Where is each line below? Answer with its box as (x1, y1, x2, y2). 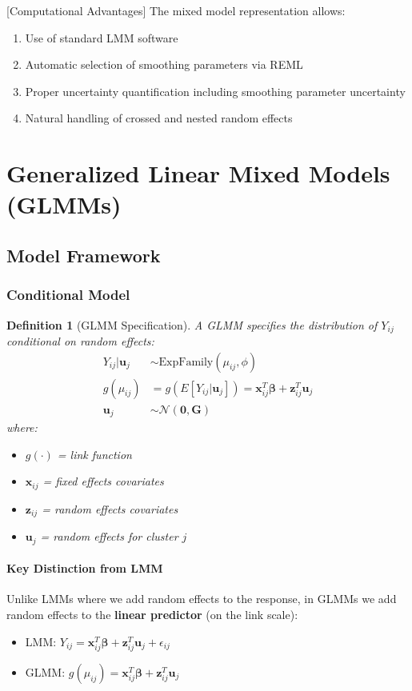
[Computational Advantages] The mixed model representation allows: (6, 2, 346, 18)
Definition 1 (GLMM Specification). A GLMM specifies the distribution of (6, 316, 378, 333)
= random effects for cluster (40, 528, 178, 545)
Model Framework (6, 242, 161, 267)
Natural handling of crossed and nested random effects (25, 110, 293, 126)
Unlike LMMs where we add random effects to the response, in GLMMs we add (6, 590, 397, 607)
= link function (57, 445, 132, 462)
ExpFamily (158, 356, 214, 368)
